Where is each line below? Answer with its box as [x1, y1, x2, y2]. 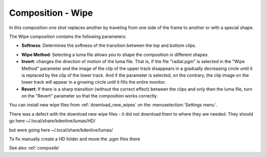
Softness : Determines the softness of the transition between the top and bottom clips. [21, 42, 197, 49]
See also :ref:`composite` [9, 145, 60, 151]
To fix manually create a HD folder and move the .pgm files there [9, 136, 140, 142]
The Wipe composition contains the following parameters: [9, 33, 127, 39]
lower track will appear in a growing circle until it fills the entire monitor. [21, 79, 166, 85]
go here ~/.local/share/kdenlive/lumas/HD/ [9, 118, 96, 124]
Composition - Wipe [9, 7, 93, 18]
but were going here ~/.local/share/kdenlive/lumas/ [9, 127, 113, 133]
